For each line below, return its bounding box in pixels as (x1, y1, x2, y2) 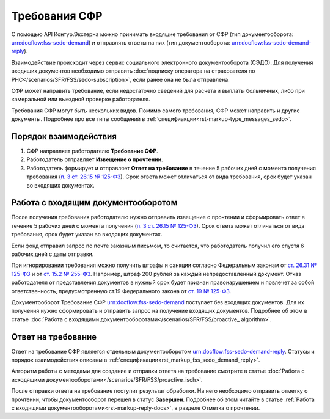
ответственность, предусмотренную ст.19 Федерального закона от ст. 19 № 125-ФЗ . (11, 287, 232, 294)
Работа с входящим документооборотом (11, 197, 178, 208)
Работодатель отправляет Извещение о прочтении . (26, 156, 163, 163)
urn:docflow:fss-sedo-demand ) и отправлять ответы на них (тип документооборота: (11, 38, 230, 46)
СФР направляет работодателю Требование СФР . (26, 147, 158, 155)
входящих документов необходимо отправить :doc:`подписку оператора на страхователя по (11, 67, 255, 75)
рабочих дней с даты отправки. (11, 250, 94, 258)
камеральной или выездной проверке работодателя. (11, 95, 150, 103)
